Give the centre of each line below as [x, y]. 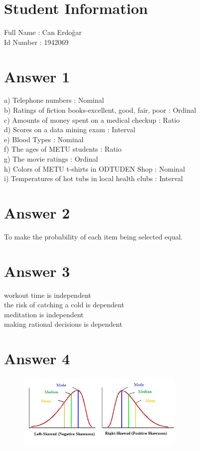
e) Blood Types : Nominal [44, 139]
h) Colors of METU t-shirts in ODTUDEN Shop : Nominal [95, 168]
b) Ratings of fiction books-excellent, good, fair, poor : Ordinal [100, 110]
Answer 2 [37, 212]
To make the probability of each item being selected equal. [94, 236]
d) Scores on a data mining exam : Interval [70, 129]
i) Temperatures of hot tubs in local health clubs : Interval [94, 178]
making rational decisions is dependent [63, 324]
